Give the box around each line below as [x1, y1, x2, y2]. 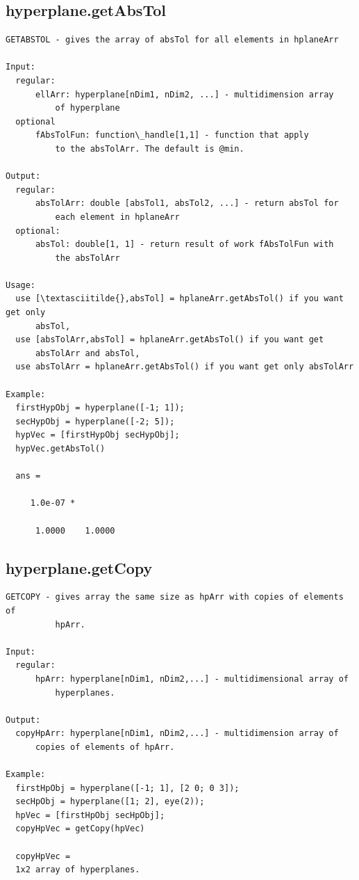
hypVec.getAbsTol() [15, 444, 106, 454]
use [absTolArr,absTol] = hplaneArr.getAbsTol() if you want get [15, 335, 324, 345]
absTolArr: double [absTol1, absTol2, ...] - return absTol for [35, 198, 339, 209]
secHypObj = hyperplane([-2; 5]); [15, 416, 175, 426]
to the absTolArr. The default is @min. [55, 143, 244, 154]
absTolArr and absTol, [35, 348, 140, 358]
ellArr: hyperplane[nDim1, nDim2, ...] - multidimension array [35, 89, 334, 99]
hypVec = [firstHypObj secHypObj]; [15, 430, 180, 440]
